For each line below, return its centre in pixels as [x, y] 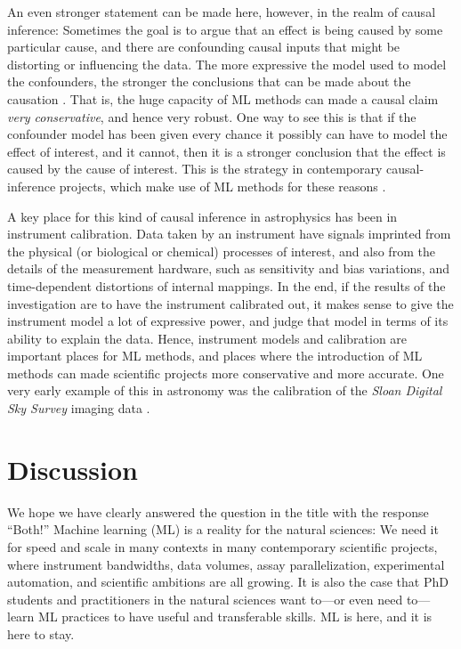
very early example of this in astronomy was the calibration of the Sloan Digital [225, 390]
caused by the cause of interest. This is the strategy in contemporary [195, 169]
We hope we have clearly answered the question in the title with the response [218, 511]
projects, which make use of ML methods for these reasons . [222, 186]
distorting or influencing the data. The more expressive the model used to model [227, 64]
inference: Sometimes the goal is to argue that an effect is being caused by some [225, 29]
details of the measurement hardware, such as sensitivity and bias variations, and [228, 268]
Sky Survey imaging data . [79, 408]
